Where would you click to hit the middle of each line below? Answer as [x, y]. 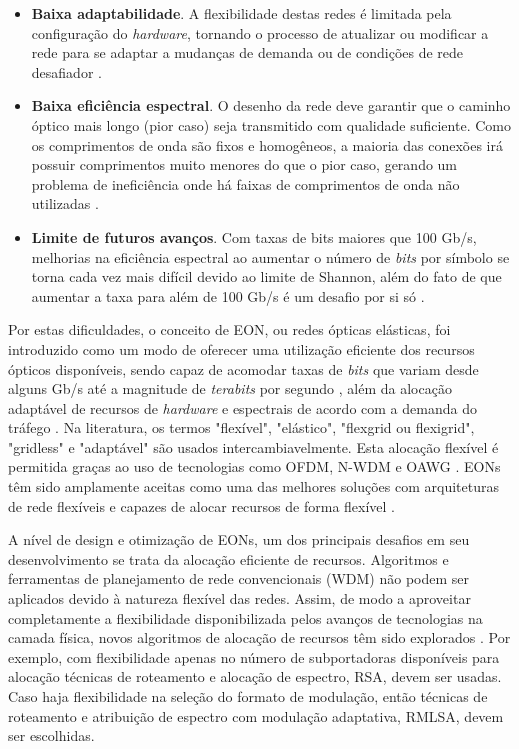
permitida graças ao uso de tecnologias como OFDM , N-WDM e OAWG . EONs [254, 466]
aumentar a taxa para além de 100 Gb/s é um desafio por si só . [228, 295]
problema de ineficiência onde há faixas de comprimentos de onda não [245, 183]
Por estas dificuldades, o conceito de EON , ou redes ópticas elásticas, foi [229, 329]
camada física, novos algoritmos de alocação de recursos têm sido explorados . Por [259, 637]
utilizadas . [65, 203]
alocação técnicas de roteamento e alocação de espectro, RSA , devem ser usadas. [255, 676]
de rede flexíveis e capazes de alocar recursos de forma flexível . [202, 505]
